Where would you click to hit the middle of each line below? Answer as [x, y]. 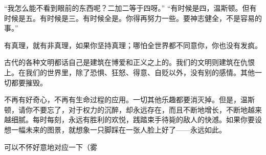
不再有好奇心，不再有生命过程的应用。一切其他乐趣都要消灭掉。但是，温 [126, 99]
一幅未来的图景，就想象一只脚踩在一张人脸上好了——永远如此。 [118, 129]
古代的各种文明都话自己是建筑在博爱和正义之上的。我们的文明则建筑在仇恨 [129, 62]
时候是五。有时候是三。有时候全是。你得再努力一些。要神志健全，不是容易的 [133, 18]
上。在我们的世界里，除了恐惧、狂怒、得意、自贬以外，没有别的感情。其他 [129, 72]
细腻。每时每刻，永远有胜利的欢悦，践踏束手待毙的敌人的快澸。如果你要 [133, 119]
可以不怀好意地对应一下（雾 [51, 147]
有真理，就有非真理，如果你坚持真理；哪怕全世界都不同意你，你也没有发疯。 [133, 45]
